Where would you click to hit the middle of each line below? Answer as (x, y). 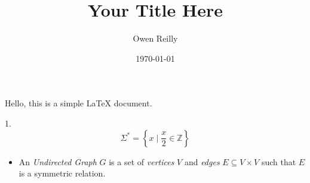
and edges (202, 161)
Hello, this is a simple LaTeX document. (79, 103)
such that (279, 161)
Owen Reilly (155, 38)
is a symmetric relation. (62, 173)
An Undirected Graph (58, 161)
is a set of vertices (142, 161)
